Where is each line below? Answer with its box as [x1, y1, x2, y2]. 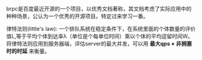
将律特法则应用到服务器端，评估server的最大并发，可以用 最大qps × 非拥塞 [6, 40, 192, 47]
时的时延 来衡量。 [6, 48, 50, 55]
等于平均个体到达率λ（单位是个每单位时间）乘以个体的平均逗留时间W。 [16, 33, 194, 40]
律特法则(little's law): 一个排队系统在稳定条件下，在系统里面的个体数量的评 [6, 26, 191, 32]
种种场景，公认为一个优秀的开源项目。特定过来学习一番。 [6, 12, 148, 20]
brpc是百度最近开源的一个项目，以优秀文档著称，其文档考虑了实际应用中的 [6, 5, 192, 12]
